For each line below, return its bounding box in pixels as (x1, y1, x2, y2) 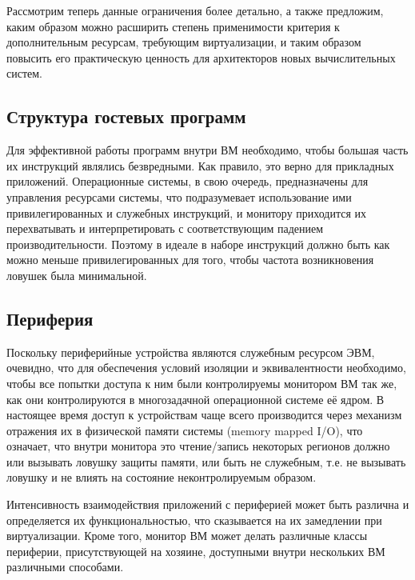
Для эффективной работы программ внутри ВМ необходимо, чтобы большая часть (6, 142, 409, 158)
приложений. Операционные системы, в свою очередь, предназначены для (6, 173, 369, 190)
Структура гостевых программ (6, 104, 246, 129)
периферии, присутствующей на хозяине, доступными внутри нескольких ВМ (6, 542, 385, 559)
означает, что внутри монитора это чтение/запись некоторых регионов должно (6, 438, 390, 454)
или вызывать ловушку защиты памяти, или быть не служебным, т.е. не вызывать (6, 453, 406, 470)
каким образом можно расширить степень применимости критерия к (6, 18, 340, 34)
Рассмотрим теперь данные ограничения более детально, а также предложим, (6, 2, 384, 18)
